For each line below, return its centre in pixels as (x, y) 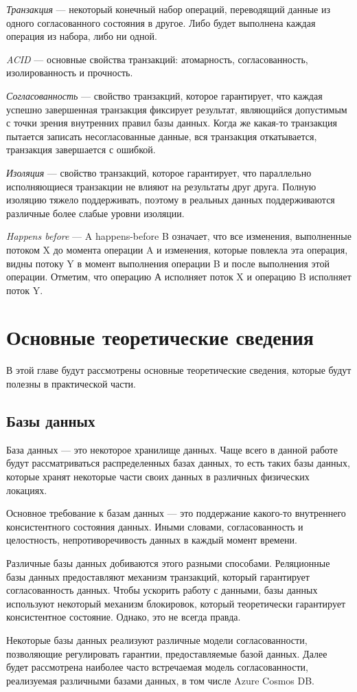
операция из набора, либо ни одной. (82, 36)
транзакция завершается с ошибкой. (81, 149)
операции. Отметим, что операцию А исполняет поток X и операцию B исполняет (179, 277)
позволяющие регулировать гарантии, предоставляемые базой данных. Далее (167, 653)
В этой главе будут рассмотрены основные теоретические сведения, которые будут (179, 370)
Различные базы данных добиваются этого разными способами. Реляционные (168, 562)
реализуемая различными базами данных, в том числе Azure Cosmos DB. (160, 680)
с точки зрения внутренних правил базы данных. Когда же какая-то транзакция (172, 123)
